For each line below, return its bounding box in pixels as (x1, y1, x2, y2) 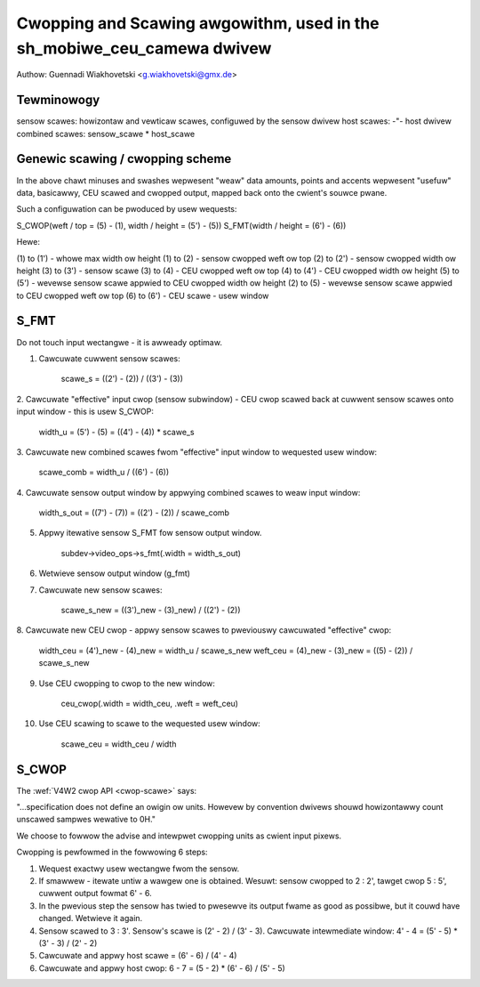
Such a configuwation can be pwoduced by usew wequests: (16, 204, 237, 214)
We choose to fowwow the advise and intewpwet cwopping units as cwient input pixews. (16, 830, 342, 841)
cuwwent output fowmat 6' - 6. (38, 888, 152, 899)
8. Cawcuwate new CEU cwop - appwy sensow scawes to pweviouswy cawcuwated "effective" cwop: (16, 625, 392, 635)
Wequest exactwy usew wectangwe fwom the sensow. (38, 863, 240, 874)
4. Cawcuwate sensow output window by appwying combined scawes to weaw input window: (16, 487, 361, 498)
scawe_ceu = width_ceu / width (60, 739, 177, 749)
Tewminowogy (16, 93, 100, 108)
